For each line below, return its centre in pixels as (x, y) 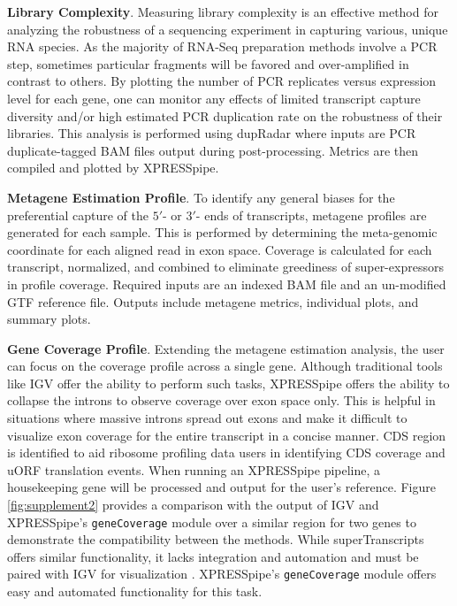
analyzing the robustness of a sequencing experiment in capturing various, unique (228, 29)
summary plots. (49, 319)
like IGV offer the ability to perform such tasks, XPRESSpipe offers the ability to (228, 383)
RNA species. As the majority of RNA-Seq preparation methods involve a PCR (222, 46)
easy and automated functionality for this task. (135, 591)
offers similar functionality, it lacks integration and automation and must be (213, 556)
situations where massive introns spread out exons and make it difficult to (207, 418)
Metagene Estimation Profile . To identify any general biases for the (201, 197)
